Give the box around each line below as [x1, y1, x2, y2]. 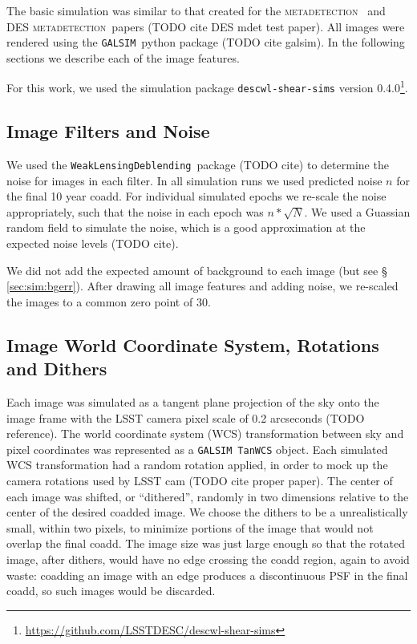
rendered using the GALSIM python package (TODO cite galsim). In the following [6, 34, 405, 51]
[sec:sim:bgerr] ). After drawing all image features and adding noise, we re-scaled [6, 277, 399, 294]
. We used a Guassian [304, 203, 411, 220]
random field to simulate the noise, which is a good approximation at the [6, 219, 366, 236]
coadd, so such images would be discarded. [6, 582, 216, 599]
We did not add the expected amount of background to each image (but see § [6, 261, 387, 278]
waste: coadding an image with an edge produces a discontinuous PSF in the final [6, 566, 408, 583]
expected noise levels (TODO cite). [6, 234, 179, 251]
